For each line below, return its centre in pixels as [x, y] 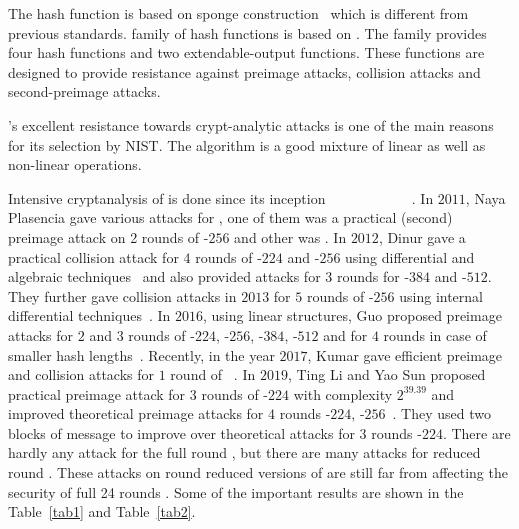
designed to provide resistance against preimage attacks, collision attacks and [244, 71]
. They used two [442, 413]
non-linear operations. [75, 164]
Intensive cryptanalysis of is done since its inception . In [221, 197]
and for [345, 334]
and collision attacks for [81, 374]
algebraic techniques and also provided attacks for [164, 276]
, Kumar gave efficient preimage [405, 354]
